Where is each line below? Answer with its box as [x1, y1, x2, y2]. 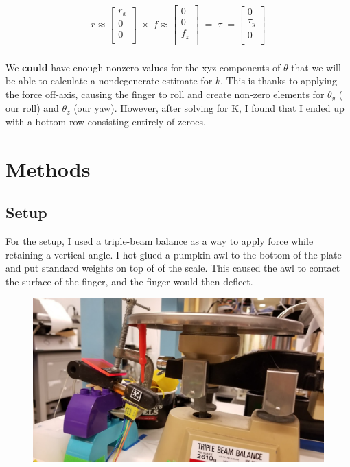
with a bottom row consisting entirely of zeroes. [5, 114, 206, 128]
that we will [291, 60, 341, 74]
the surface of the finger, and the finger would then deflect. [5, 274, 253, 288]
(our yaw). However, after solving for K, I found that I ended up [73, 101, 345, 115]
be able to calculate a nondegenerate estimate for [5, 73, 213, 88]
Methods [5, 154, 91, 182]
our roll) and [5, 101, 59, 115]
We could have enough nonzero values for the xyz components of [5, 60, 281, 74]
